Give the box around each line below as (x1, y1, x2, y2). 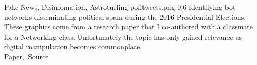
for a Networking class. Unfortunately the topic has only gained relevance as (4, 31, 242, 42)
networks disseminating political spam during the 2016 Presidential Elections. (4, 11, 246, 22)
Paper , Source (4, 51, 49, 61)
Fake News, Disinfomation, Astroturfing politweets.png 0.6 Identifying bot (4, 2, 236, 12)
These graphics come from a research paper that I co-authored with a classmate (4, 21, 253, 32)
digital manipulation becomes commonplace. (4, 41, 142, 52)
